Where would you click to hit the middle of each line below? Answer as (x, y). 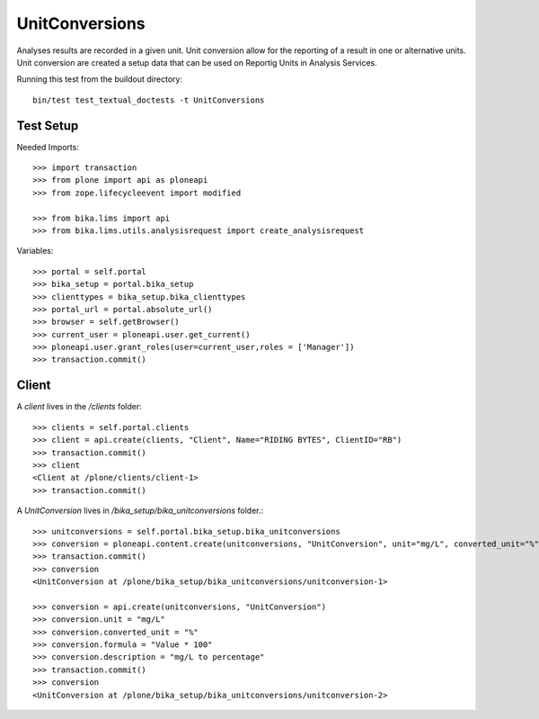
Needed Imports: (48, 147)
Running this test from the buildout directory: (100, 79)
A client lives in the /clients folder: (80, 407)
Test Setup (48, 126)
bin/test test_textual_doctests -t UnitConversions (149, 100)
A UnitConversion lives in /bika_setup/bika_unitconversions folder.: (140, 511)
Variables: (35, 251)
